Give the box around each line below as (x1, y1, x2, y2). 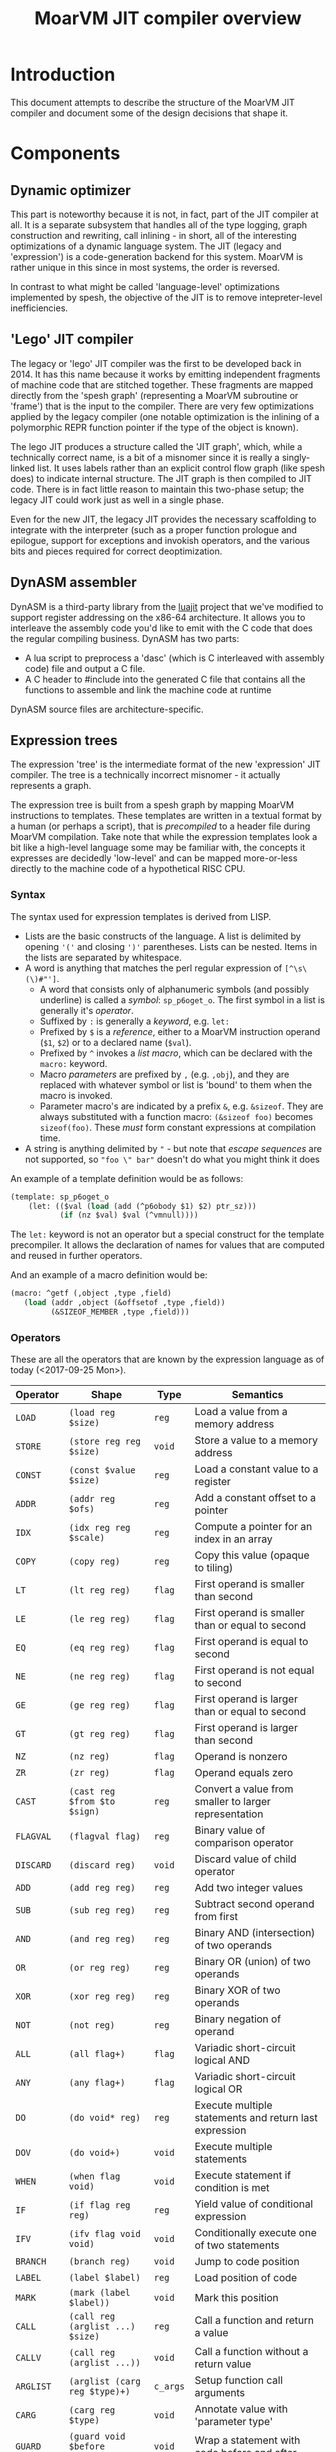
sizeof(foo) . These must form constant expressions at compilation (39, 1121, 317, 1133)
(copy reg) (68, 1556, 121, 1567)
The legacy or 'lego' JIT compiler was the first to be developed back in (10, 357, 302, 369)
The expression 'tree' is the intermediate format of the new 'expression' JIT (10, 758, 322, 771)
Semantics (231, 1388, 284, 1402)
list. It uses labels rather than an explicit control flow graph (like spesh (37, 462, 326, 474)
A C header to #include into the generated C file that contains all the (24, 673, 306, 685)
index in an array (194, 1532, 273, 1546)
